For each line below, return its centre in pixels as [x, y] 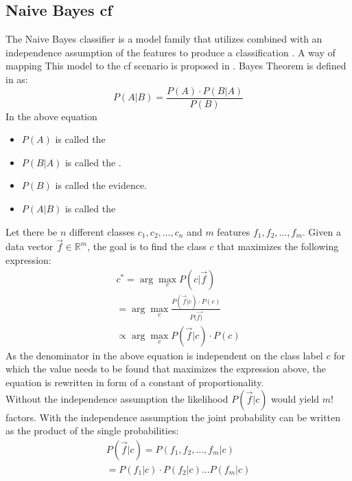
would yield [295, 398]
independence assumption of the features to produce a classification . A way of [171, 52]
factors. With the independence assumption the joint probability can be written [173, 417]
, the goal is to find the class [147, 246]
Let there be [32, 231]
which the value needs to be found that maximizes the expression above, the [166, 369]
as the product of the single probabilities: [92, 430]
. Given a [321, 231]
